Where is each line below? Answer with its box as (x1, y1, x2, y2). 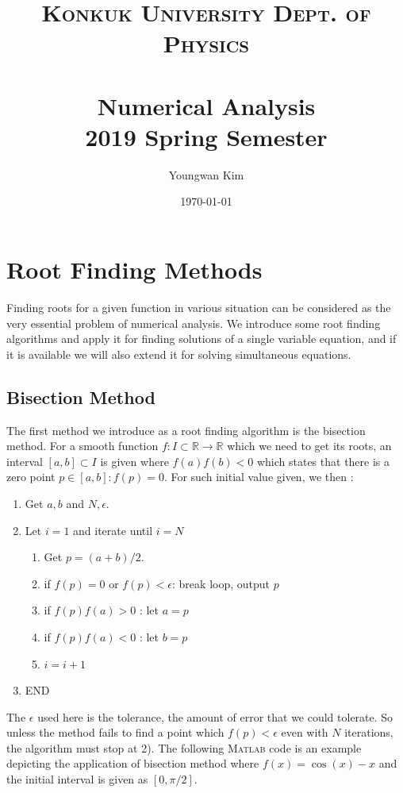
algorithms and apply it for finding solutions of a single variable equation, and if (6, 330, 397, 347)
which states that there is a (256, 452, 390, 469)
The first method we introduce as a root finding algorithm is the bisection (6, 422, 366, 438)
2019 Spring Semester (85, 120, 328, 152)
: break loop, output (172, 575, 270, 591)
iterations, (344, 724, 393, 741)
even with (281, 724, 328, 741)
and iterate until (73, 522, 153, 538)
